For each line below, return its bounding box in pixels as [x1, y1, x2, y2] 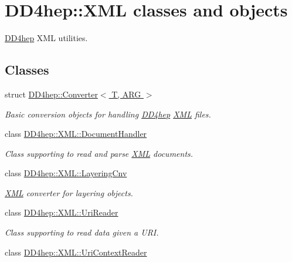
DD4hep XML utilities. [5, 32, 88, 44]
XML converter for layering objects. [5, 186, 133, 199]
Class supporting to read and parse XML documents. [5, 147, 193, 159]
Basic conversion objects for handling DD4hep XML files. [5, 108, 211, 120]
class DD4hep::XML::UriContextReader [5, 246, 147, 258]
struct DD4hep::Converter [5, 88, 98, 100]
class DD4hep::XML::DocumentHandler [5, 127, 147, 140]
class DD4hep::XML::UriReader [5, 206, 118, 219]
